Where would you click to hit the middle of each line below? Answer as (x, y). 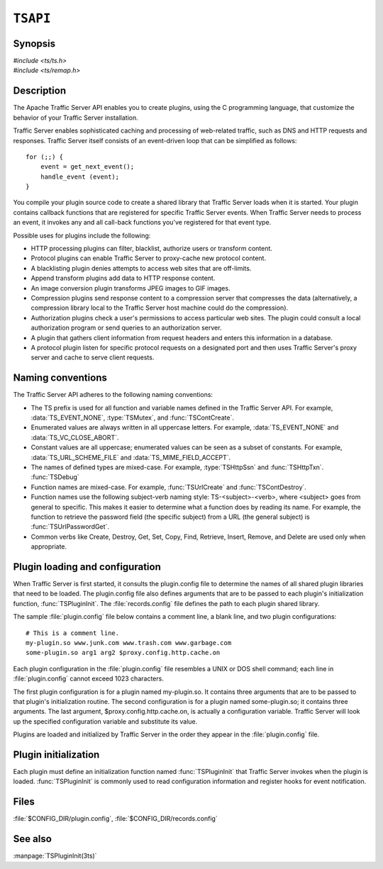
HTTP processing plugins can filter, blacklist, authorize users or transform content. (152, 249)
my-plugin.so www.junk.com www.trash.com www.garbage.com (129, 643)
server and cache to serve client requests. (93, 357)
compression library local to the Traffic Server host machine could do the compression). (160, 308)
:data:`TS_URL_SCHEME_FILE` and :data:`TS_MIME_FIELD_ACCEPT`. (131, 457)
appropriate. (49, 546)
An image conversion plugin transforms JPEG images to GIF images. (131, 288)
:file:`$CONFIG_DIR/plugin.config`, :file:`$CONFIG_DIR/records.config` (115, 819)
